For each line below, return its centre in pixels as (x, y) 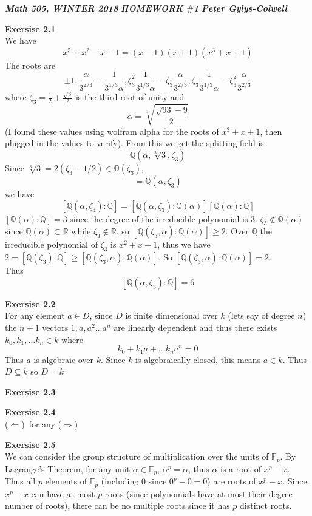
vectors (55, 327)
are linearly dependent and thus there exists (195, 327)
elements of (66, 481)
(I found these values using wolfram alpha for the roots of (112, 131)
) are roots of (232, 481)
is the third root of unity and (130, 97)
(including (120, 481)
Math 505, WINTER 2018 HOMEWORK (94, 8)
